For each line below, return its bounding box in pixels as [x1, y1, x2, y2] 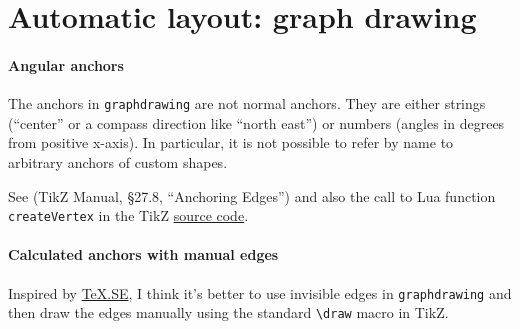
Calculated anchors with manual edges [8, 244, 279, 265]
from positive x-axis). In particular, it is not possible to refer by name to [8, 132, 454, 153]
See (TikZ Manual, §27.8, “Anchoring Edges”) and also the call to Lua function [8, 185, 496, 206]
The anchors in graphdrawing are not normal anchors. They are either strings [8, 93, 486, 114]
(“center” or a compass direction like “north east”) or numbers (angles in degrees [8, 112, 505, 133]
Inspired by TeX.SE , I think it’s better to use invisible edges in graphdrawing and [8, 282, 512, 303]
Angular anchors [8, 54, 124, 75]
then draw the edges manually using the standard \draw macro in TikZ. [8, 302, 449, 323]
